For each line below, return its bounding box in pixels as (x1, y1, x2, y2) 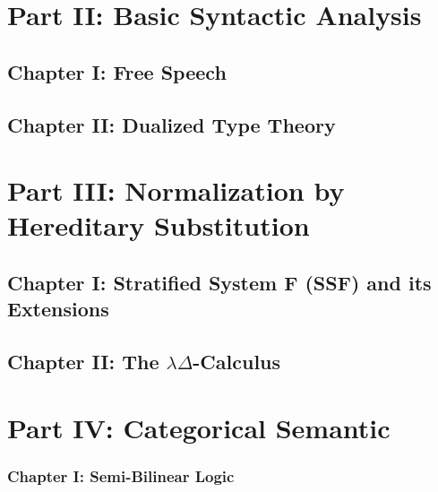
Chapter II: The (7, 348, 159, 375)
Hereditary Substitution (7, 207, 310, 244)
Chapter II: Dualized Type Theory (7, 110, 336, 138)
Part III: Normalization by (7, 172, 345, 209)
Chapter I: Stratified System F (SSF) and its (7, 268, 432, 296)
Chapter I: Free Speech (7, 57, 227, 85)
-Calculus (193, 348, 281, 375)
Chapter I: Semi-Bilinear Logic (7, 464, 235, 487)
